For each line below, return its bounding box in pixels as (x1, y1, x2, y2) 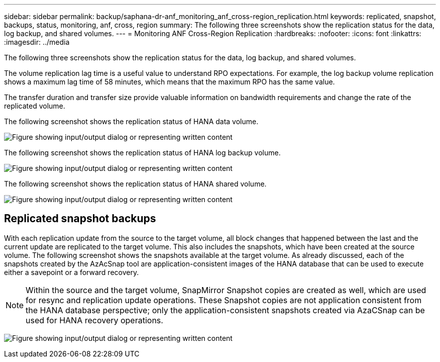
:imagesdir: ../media (4, 38, 70, 46)
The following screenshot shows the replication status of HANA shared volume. (4, 179, 267, 188)
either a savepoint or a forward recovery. (4, 267, 139, 277)
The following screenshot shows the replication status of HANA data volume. (4, 117, 259, 126)
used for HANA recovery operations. (26, 315, 163, 325)
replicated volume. (4, 102, 65, 110)
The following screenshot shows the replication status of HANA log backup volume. (4, 148, 281, 157)
